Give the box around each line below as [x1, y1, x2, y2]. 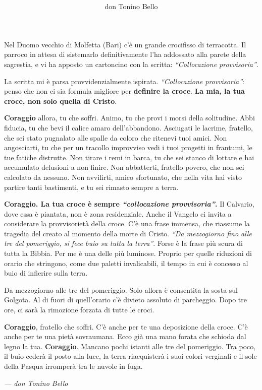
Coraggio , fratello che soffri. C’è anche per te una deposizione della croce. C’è [4, 321, 248, 332]
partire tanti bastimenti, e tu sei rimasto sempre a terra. [4, 181, 179, 192]
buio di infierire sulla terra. [4, 268, 88, 278]
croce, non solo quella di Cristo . [4, 95, 117, 106]
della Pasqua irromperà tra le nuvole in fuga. [4, 361, 143, 371]
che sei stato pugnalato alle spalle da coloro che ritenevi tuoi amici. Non [4, 132, 227, 143]
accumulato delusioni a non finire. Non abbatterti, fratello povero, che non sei [4, 162, 244, 172]
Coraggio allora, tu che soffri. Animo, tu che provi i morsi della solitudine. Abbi [4, 112, 255, 123]
